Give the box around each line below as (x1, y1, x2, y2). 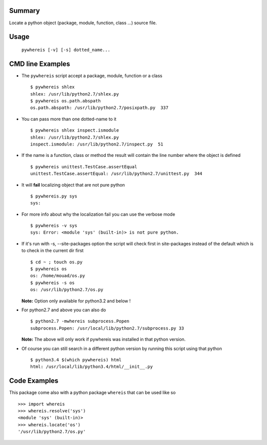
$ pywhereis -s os (30, 280, 75, 286)
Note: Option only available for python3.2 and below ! (21, 297, 131, 304)
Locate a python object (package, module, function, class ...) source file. (9, 20, 157, 26)
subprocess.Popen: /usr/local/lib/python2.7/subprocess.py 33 (30, 325, 184, 331)
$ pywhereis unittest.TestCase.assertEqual (30, 164, 137, 169)
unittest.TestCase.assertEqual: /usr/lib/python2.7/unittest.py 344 (30, 171, 203, 177)
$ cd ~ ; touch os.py (30, 259, 83, 265)
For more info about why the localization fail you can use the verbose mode (21, 211, 176, 217)
